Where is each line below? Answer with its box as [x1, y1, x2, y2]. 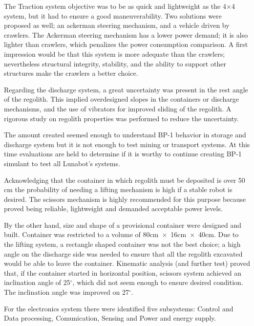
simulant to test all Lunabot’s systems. [4, 158, 120, 168]
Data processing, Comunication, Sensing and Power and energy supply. [4, 313, 216, 323]
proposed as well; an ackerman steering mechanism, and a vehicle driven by [4, 20, 230, 30]
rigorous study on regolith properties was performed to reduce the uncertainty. [4, 113, 239, 123]
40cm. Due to [198, 229, 239, 239]
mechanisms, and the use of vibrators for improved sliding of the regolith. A [4, 103, 232, 113]
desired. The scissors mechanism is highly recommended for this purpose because [4, 194, 246, 204]
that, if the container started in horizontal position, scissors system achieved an [4, 267, 242, 278]
